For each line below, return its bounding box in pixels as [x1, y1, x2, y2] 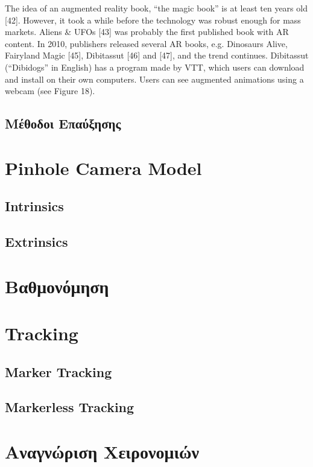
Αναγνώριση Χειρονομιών [5, 439, 200, 463]
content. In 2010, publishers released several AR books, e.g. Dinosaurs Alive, [5, 37, 288, 49]
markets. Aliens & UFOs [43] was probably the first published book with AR [5, 25, 289, 38]
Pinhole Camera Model [5, 155, 202, 180]
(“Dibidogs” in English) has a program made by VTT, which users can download [5, 60, 305, 73]
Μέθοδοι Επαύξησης [5, 114, 121, 133]
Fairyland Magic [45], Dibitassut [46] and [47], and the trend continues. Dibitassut [5, 49, 309, 62]
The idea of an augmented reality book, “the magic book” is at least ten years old [5, 2, 308, 14]
